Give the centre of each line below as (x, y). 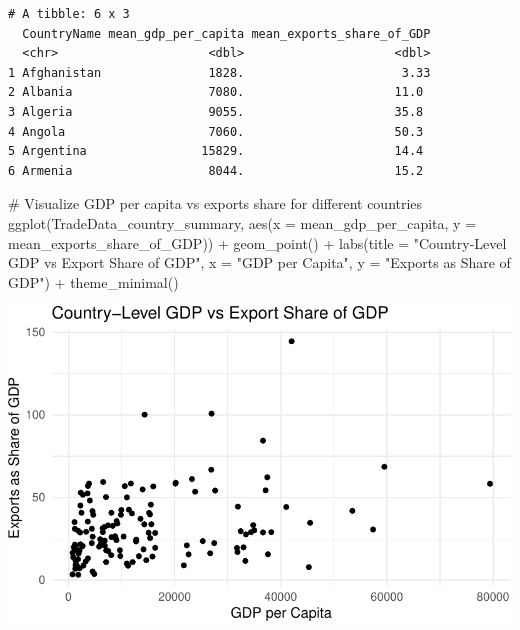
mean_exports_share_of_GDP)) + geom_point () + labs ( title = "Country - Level (257, 242)
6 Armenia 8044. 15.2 (216, 170)
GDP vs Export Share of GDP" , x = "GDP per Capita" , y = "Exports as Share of (259, 262)
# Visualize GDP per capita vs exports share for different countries (215, 203)
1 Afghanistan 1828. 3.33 (219, 72)
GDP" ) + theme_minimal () (93, 281)
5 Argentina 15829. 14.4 (216, 151)
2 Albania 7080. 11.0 (216, 92)
